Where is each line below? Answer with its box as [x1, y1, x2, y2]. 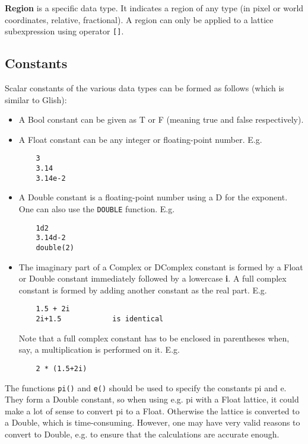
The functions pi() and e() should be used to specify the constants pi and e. [5, 381, 287, 394]
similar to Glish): [5, 93, 67, 106]
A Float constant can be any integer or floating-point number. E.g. [18, 133, 262, 145]
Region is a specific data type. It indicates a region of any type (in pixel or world [5, 2, 304, 14]
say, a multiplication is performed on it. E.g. [18, 343, 180, 356]
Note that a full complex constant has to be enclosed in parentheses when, [18, 331, 290, 344]
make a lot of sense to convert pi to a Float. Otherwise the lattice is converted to [5, 404, 300, 417]
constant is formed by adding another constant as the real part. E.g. [18, 283, 267, 296]
